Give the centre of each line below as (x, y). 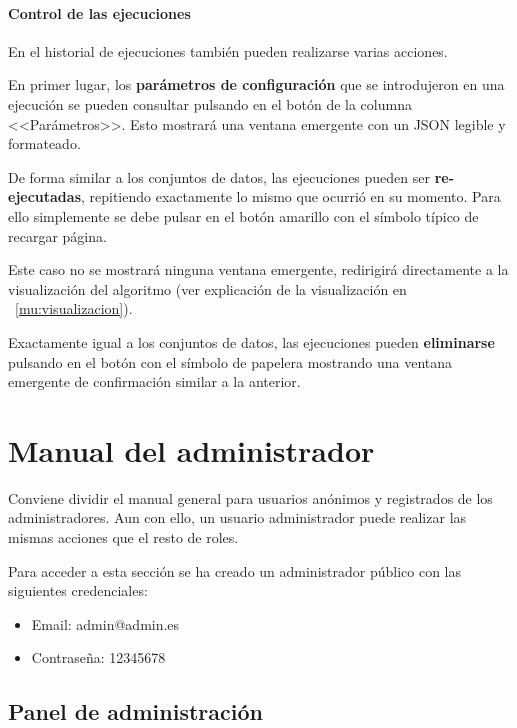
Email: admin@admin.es (105, 623)
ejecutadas (44, 196)
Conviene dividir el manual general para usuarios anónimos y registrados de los (250, 497)
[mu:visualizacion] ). (74, 308)
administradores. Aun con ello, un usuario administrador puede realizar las (237, 517)
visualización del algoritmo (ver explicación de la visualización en (207, 288)
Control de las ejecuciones (99, 12)
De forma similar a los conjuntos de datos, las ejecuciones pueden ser (219, 176)
